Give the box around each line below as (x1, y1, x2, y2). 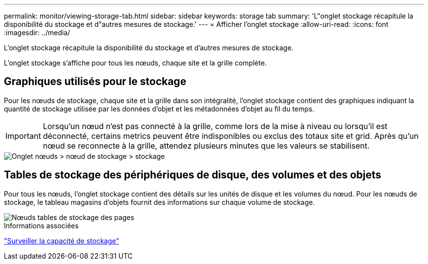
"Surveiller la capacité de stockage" (4, 236, 119, 245)
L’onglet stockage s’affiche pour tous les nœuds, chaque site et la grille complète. (4, 59, 267, 67)
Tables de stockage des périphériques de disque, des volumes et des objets (4, 169, 382, 181)
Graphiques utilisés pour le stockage (4, 75, 187, 88)
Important (5, 131, 41, 141)
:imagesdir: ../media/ (4, 28, 70, 37)
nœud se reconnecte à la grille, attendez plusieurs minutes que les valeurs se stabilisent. (43, 140, 370, 151)
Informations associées (4, 221, 79, 230)
